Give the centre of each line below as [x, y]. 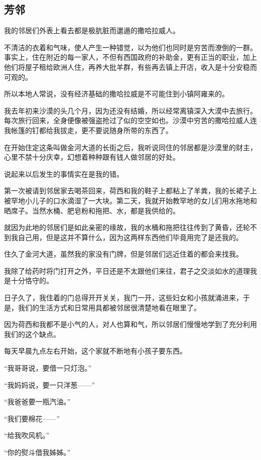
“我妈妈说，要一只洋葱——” [50, 384]
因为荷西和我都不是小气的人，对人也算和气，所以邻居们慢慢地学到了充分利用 [130, 324]
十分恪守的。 [32, 280]
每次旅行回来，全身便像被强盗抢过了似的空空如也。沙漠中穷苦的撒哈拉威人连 [130, 120]
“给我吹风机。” [27, 435]
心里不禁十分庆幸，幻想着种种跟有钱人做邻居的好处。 [92, 157]
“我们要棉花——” [32, 418]
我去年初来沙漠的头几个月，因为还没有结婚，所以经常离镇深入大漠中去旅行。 [130, 110]
